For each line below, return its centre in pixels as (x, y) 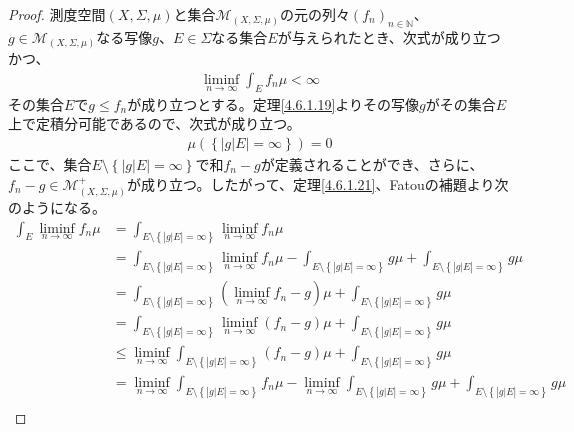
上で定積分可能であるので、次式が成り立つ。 (154, 123)
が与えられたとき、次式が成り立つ (389, 36)
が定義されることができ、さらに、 (372, 163)
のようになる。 (57, 206)
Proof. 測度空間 (57, 14)
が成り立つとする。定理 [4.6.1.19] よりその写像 (273, 103)
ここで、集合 (50, 163)
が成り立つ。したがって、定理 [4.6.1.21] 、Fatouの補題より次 (317, 183)
